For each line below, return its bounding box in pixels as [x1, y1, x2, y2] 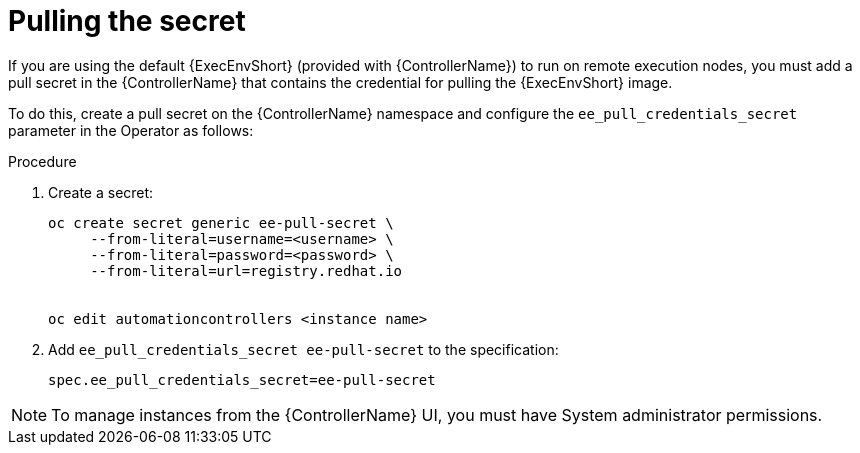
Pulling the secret [8, 4, 246, 38]
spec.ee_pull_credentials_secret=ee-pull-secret [48, 371, 436, 388]
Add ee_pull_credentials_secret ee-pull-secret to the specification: [48, 340, 559, 358]
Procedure [8, 152, 77, 170]
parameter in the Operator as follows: [8, 121, 254, 139]
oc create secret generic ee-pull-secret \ [48, 214, 394, 231]
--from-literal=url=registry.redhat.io [90, 262, 403, 279]
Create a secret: [48, 183, 154, 201]
